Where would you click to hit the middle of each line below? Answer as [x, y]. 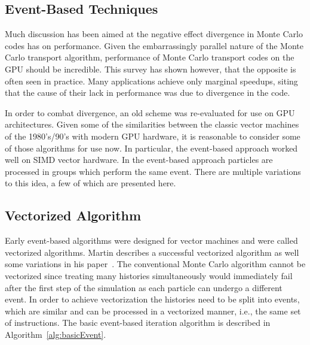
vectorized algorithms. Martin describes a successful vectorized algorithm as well [152, 252]
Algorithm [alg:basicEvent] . [56, 334]
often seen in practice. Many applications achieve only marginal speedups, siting [151, 81]
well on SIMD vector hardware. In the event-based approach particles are [139, 160]
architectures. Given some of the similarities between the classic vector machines [152, 124]
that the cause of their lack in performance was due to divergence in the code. [148, 93]
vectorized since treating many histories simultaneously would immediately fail [149, 275]
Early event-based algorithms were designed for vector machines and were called [151, 240]
